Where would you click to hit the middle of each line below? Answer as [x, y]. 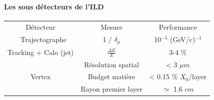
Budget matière [111, 76]
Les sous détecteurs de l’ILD [54, 6]
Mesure [112, 26]
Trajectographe [44, 39]
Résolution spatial [112, 64]
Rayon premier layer [112, 89]
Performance [178, 26]
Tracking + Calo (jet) [41, 52]
